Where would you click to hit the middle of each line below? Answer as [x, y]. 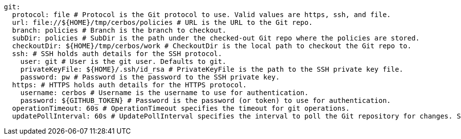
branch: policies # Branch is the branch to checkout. [119, 30]
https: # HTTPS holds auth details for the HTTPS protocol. [129, 85]
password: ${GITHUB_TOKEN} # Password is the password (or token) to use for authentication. [206, 100]
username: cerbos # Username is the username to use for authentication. [164, 93]
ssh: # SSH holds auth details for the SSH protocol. [117, 54]
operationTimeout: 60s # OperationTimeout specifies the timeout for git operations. [181, 108]
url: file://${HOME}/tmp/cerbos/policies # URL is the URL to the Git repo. [162, 22]
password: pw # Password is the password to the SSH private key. [150, 77]
